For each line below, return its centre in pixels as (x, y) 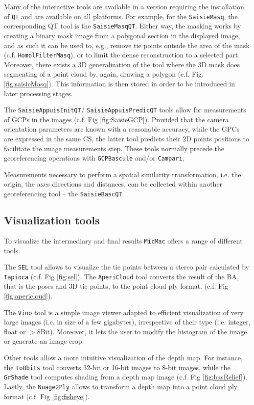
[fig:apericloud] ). (28, 296)
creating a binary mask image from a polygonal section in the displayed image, (122, 35)
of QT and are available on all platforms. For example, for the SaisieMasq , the (121, 16)
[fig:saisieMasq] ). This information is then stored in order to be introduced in (120, 83)
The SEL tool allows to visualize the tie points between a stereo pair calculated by (127, 267)
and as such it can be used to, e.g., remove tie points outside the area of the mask (127, 45)
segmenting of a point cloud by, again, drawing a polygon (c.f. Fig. (104, 74)
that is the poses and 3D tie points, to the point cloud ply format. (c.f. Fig (116, 286)
